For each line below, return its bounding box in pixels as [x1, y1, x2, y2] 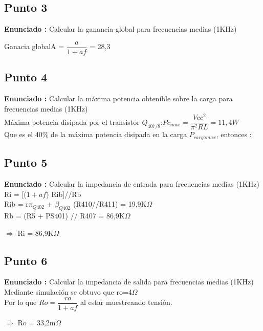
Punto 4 [4, 69, 48, 85]
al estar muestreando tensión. [80, 297, 172, 307]
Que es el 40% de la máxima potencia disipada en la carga [4, 129, 187, 140]
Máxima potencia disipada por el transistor [4, 116, 140, 127]
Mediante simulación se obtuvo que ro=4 [4, 286, 132, 297]
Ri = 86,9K [17, 227, 54, 238]
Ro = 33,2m [17, 317, 56, 327]
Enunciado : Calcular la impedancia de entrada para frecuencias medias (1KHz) [4, 179, 259, 189]
